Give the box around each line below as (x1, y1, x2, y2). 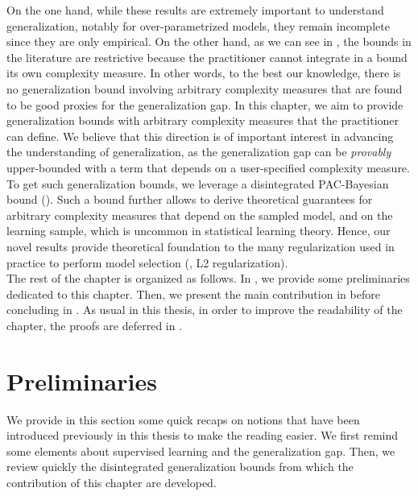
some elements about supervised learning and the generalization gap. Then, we (6, 442, 395, 459)
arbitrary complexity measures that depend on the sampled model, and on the (6, 206, 393, 223)
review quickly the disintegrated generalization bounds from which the (6, 458, 354, 475)
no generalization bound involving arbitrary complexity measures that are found (6, 80, 403, 97)
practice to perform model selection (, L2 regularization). (6, 254, 288, 271)
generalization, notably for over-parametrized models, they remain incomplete (6, 17, 390, 34)
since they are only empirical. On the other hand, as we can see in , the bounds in (6, 33, 412, 50)
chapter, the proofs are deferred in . (6, 316, 183, 333)
